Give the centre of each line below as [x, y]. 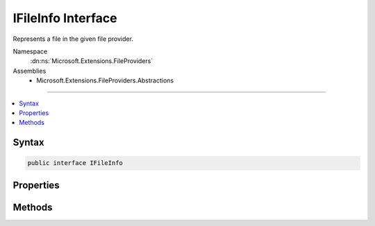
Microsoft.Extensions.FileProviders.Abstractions [105, 80]
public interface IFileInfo [75, 163]
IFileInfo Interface [65, 18]
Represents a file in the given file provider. [73, 39]
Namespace [30, 51]
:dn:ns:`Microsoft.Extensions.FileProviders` [92, 61]
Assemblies [30, 71]
